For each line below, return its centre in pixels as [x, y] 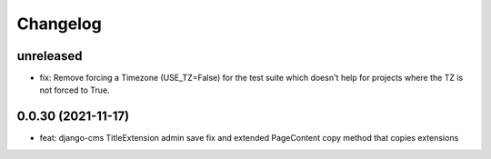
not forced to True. [75, 90]
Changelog [59, 24]
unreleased [50, 56]
